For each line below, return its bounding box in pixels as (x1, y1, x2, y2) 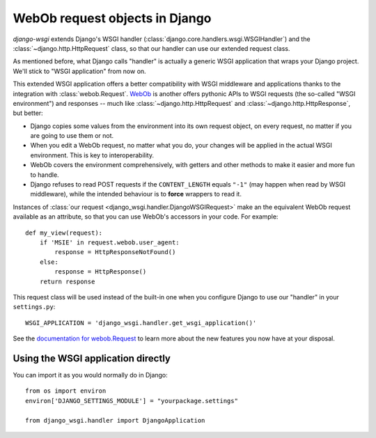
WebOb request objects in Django (13, 10, 212, 26)
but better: (13, 109, 43, 118)
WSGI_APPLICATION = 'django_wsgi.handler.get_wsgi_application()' (25, 319, 257, 327)
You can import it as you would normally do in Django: (13, 371, 169, 379)
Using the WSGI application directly (13, 352, 171, 364)
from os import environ (25, 387, 107, 395)
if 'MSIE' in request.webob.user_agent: (39, 238, 180, 247)
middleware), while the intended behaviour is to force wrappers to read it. (30, 190, 242, 198)
